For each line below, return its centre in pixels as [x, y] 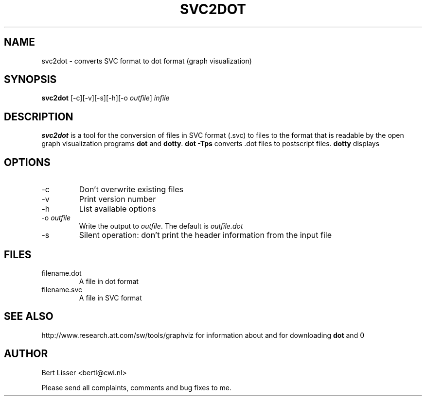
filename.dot [62, 273]
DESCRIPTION [39, 117]
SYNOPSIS [30, 80]
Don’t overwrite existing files [131, 190]
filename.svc [62, 289]
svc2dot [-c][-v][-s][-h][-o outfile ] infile [106, 98]
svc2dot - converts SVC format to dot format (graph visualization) [147, 61]
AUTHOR [26, 354]
